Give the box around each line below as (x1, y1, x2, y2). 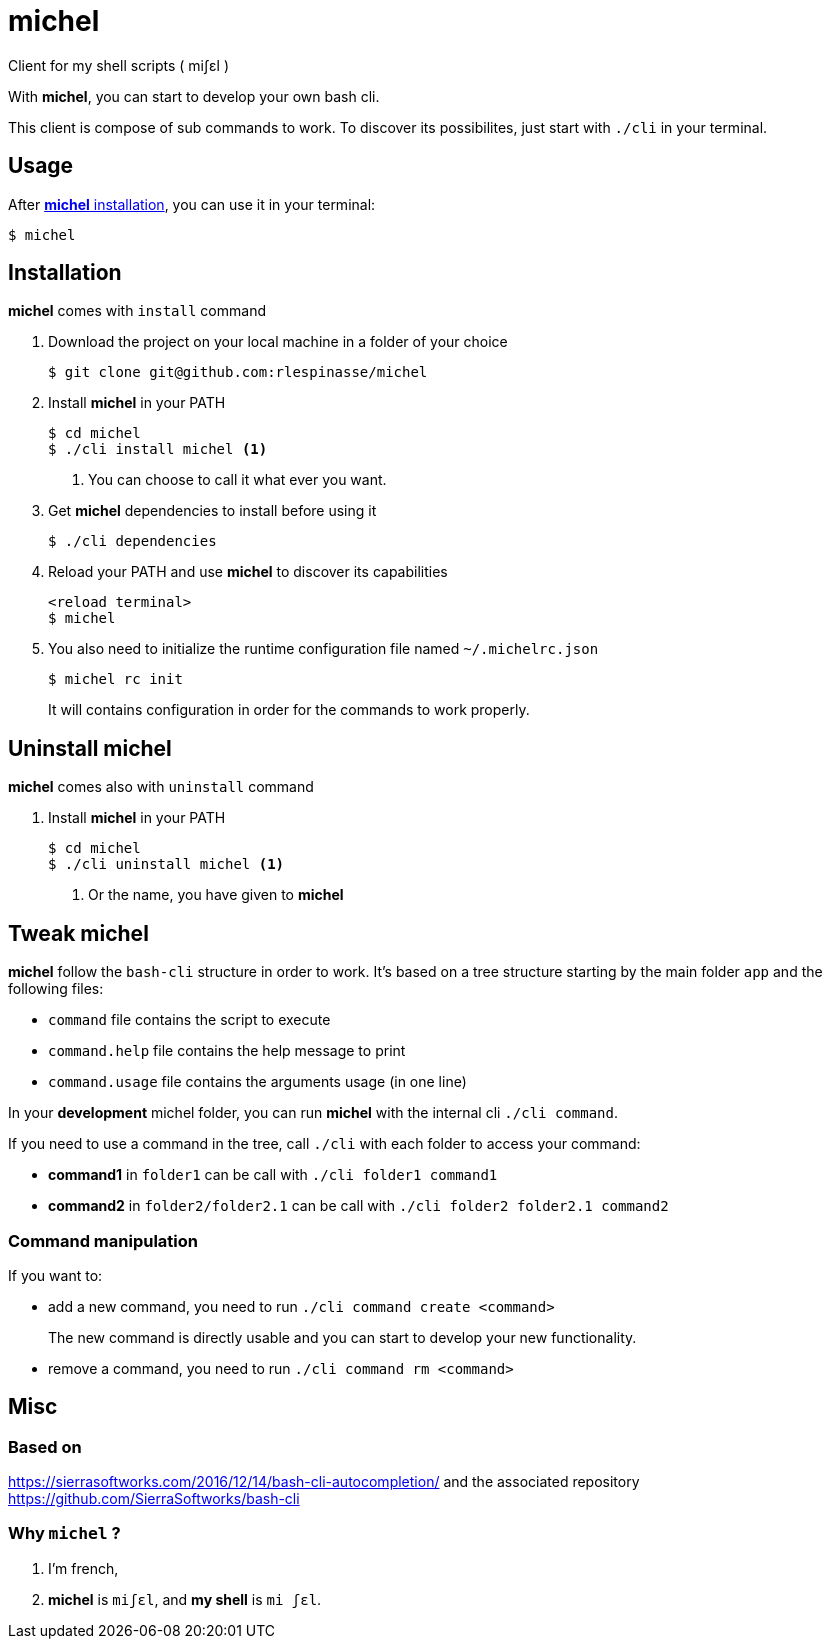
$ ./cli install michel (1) (48, 441, 268, 458)
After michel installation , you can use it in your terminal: (8, 195, 376, 213)
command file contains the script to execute (48, 1011, 331, 1029)
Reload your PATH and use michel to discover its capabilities (48, 563, 448, 581)
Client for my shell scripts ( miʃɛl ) (8, 56, 230, 74)
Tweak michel (8, 920, 149, 946)
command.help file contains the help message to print (48, 1042, 406, 1060)
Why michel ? (8, 1523, 121, 1544)
